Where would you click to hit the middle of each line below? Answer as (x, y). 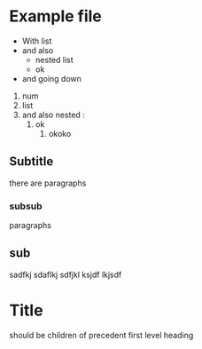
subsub (26, 206)
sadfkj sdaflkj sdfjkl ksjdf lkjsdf (66, 274)
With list (37, 41)
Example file (55, 16)
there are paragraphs (48, 183)
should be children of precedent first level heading (101, 335)
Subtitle (31, 162)
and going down (52, 78)
